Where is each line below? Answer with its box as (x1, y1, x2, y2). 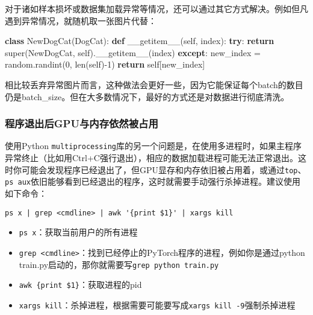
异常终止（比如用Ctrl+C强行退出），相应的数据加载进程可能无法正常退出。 (5, 151, 298, 164)
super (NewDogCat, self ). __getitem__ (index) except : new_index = (5, 46, 261, 59)
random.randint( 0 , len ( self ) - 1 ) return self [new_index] (5, 58, 205, 71)
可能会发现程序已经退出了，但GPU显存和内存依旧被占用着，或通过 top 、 (21, 163, 306, 176)
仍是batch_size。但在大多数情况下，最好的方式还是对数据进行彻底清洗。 (5, 90, 290, 103)
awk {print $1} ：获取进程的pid (19, 278, 142, 291)
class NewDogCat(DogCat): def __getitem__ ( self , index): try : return (5, 34, 274, 47)
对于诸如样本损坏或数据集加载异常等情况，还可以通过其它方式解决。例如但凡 (5, 2, 308, 14)
